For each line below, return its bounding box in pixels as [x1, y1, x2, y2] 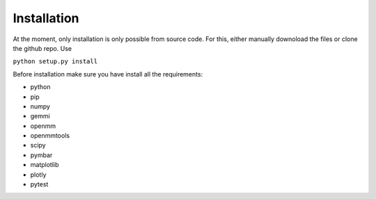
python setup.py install [13, 58, 97, 65]
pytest [30, 180, 49, 189]
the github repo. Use [13, 44, 72, 52]
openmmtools [30, 132, 70, 140]
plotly [30, 170, 47, 179]
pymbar [30, 150, 53, 159]
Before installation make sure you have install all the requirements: [13, 70, 203, 78]
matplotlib [30, 161, 59, 169]
